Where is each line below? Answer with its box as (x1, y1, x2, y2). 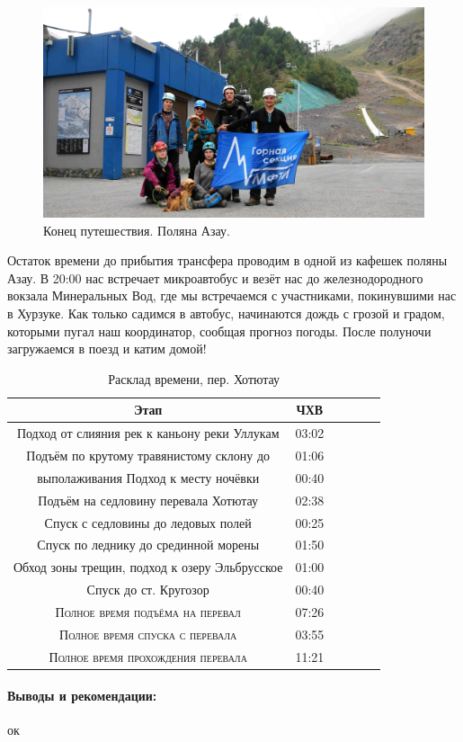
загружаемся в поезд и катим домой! (7, 339, 207, 358)
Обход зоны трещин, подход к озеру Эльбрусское (13, 558, 283, 577)
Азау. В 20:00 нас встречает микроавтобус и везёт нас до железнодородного (7, 268, 423, 287)
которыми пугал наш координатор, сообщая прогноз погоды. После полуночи (7, 321, 432, 340)
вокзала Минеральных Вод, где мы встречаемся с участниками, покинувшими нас (7, 286, 457, 305)
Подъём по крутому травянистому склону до (26, 445, 271, 464)
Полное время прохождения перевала (49, 647, 247, 666)
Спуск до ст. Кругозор (86, 580, 209, 599)
